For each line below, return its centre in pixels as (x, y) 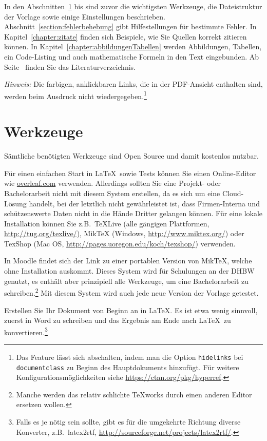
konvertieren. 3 (26, 331)
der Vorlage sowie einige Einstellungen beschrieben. (85, 16)
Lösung (15, 203)
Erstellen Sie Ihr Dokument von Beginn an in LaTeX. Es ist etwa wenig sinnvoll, (131, 310)
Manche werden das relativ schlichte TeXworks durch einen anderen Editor (134, 394)
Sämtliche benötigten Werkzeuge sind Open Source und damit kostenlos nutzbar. (131, 156)
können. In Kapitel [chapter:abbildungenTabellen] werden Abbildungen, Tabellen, (133, 46)
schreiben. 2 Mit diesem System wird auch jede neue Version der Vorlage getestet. (131, 292)
